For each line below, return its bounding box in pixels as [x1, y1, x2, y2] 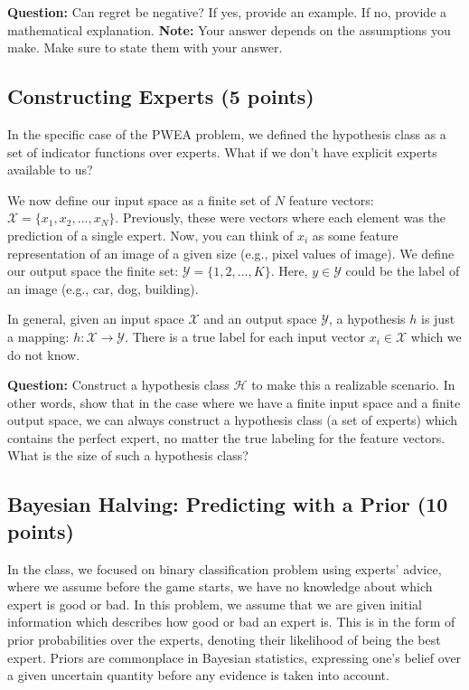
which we [410, 326, 462, 345]
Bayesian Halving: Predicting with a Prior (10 [7, 490, 448, 518]
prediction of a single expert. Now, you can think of [7, 225, 294, 244]
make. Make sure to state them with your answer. [7, 38, 283, 57]
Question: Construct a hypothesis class [7, 375, 230, 394]
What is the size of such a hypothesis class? [7, 446, 249, 465]
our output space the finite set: [7, 261, 179, 280]
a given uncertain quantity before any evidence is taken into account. [7, 666, 389, 685]
